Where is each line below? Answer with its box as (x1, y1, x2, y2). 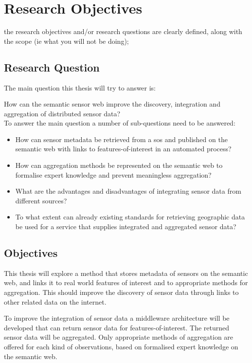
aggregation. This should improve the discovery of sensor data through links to (4, 287, 239, 297)
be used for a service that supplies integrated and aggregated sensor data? (15, 221, 236, 232)
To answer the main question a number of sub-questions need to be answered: (4, 118, 235, 128)
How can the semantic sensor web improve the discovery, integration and (4, 99, 220, 109)
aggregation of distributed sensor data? (4, 108, 121, 118)
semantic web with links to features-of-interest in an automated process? (15, 144, 232, 154)
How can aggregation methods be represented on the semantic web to (15, 160, 223, 170)
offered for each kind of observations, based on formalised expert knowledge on (4, 342, 238, 351)
